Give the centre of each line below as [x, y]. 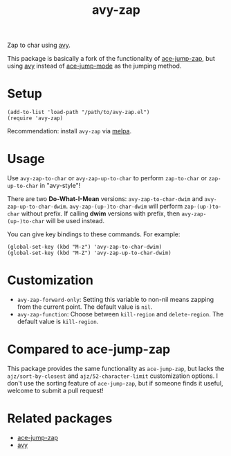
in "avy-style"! [60, 186]
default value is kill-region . [58, 321]
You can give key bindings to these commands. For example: [94, 234]
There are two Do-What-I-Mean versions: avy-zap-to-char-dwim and [105, 199]
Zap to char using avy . [39, 45]
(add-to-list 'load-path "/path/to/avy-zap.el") [78, 113]
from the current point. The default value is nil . [85, 307]
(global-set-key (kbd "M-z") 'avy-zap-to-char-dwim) [85, 247]
